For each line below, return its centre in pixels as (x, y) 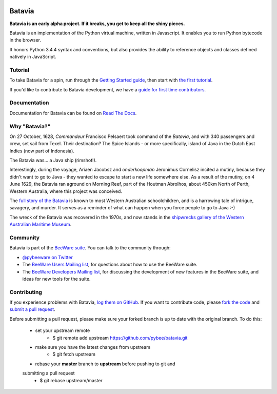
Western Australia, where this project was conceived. (66, 191)
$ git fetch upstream (74, 354)
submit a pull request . (33, 309)
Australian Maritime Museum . (41, 224)
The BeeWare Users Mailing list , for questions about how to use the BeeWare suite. (110, 265)
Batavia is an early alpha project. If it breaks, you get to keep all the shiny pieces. (97, 24)
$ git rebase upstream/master (71, 380)
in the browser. (25, 40)
